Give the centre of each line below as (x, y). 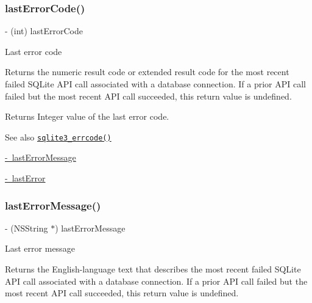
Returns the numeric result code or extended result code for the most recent (147, 72)
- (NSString (27, 228)
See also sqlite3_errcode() (58, 137)
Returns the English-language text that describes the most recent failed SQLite (153, 269)
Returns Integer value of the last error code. (87, 116)
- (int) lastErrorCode (44, 31)
